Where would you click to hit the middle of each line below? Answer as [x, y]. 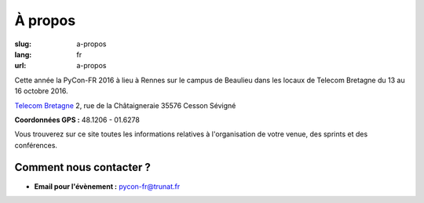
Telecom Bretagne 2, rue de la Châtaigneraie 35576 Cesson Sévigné [125, 105]
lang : [23, 54]
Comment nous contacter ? [82, 167]
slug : [23, 44]
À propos [45, 20]
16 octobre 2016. [41, 91]
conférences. [36, 145]
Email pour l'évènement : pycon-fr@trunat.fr [107, 186]
